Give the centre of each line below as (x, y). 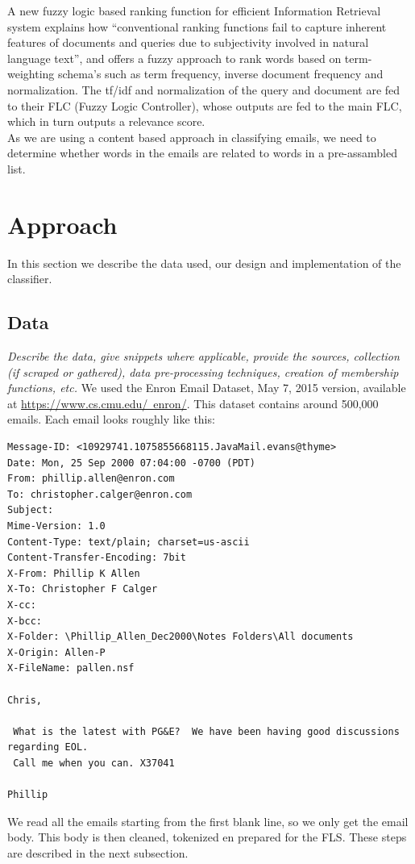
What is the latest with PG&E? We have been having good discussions (206, 731)
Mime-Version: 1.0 (56, 526)
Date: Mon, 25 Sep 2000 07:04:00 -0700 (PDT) (131, 463)
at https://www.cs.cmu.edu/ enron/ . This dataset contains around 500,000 (193, 403)
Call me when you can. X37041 (94, 763)
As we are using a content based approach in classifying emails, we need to (192, 137)
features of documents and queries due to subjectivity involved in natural (188, 42)
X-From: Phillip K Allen (74, 573)
